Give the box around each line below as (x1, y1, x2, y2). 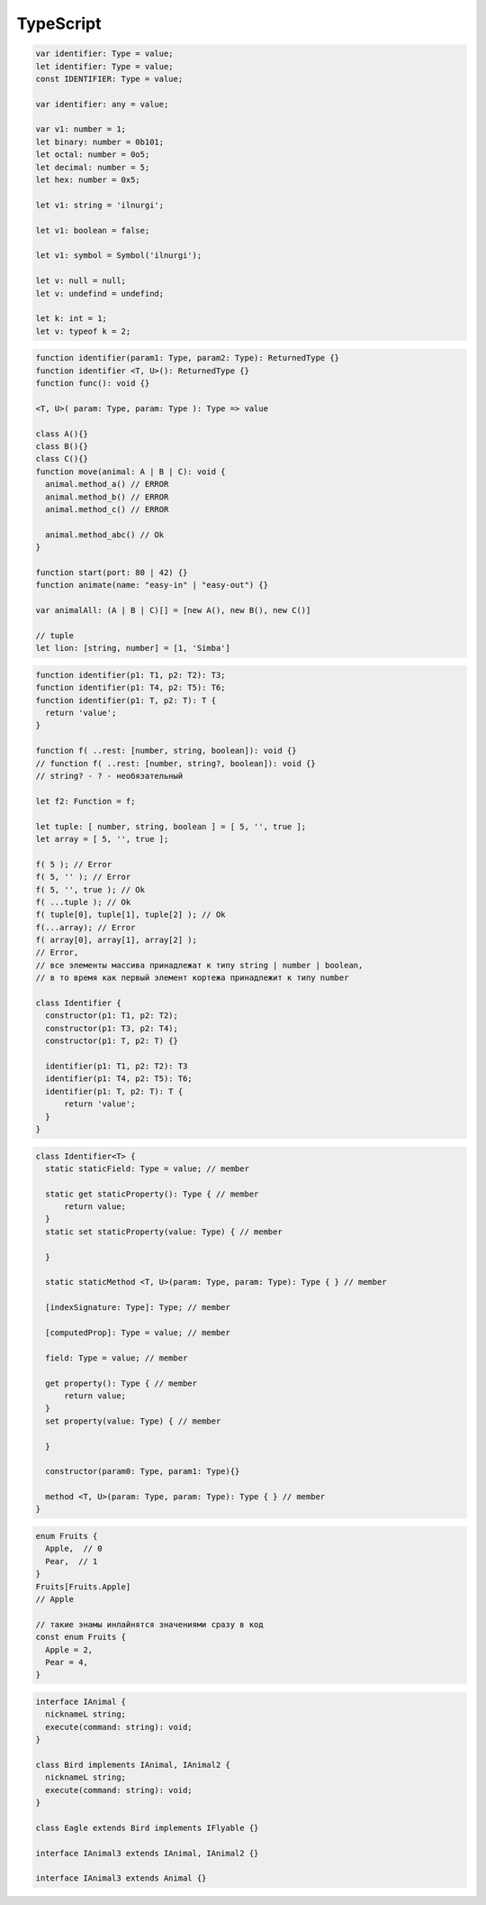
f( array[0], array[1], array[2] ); (35, 935, 198, 946)
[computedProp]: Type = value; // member (45, 1327, 231, 1338)
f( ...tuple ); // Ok (35, 897, 131, 907)
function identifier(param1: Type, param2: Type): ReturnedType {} (35, 353, 340, 363)
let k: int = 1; (35, 314, 108, 324)
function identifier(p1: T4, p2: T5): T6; (35, 682, 226, 693)
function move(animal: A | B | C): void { (35, 466, 226, 477)
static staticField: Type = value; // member (45, 1163, 249, 1174)
